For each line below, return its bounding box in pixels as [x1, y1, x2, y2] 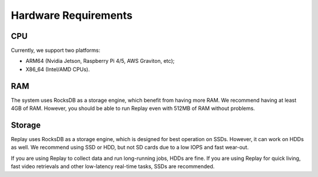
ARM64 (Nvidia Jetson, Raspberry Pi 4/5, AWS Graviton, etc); [25, 58, 175, 65]
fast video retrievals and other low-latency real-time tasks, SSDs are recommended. [11, 163, 215, 170]
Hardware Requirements [11, 9, 132, 22]
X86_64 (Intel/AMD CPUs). [25, 65, 90, 73]
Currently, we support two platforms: [11, 47, 100, 54]
